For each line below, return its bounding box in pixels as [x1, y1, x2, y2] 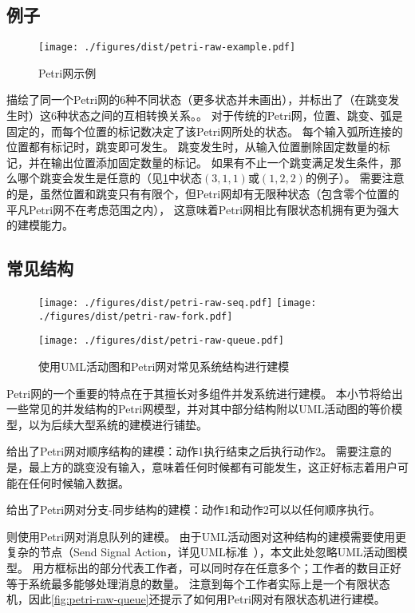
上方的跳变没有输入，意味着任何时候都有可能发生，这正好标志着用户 [39, 458, 397, 475]
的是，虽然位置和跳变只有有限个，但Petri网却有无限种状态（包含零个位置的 [6, 185, 400, 202]
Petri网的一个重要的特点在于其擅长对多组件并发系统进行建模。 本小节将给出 [6, 384, 403, 401]
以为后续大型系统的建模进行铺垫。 [28, 416, 207, 432]
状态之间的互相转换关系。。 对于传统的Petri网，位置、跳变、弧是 [67, 107, 403, 124]
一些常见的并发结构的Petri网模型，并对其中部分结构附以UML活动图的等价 [6, 400, 392, 417]
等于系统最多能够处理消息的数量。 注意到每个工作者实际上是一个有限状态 [6, 575, 390, 591]
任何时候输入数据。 [28, 474, 129, 491]
